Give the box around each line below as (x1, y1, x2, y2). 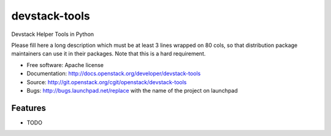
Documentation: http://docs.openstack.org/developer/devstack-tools (26, 70, 201, 77)
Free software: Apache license (26, 61, 104, 68)
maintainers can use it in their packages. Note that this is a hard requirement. (11, 50, 206, 57)
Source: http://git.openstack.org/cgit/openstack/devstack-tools (26, 78, 187, 85)
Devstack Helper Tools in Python (11, 30, 94, 38)
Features (11, 102, 46, 113)
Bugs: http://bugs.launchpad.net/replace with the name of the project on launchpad (26, 87, 238, 94)
